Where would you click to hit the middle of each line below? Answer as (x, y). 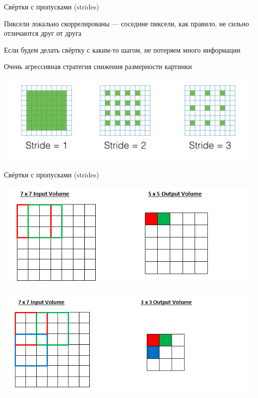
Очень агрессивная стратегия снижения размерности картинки (98, 66)
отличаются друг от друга (43, 33)
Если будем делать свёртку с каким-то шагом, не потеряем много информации (122, 49)
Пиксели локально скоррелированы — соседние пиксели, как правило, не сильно (127, 23)
